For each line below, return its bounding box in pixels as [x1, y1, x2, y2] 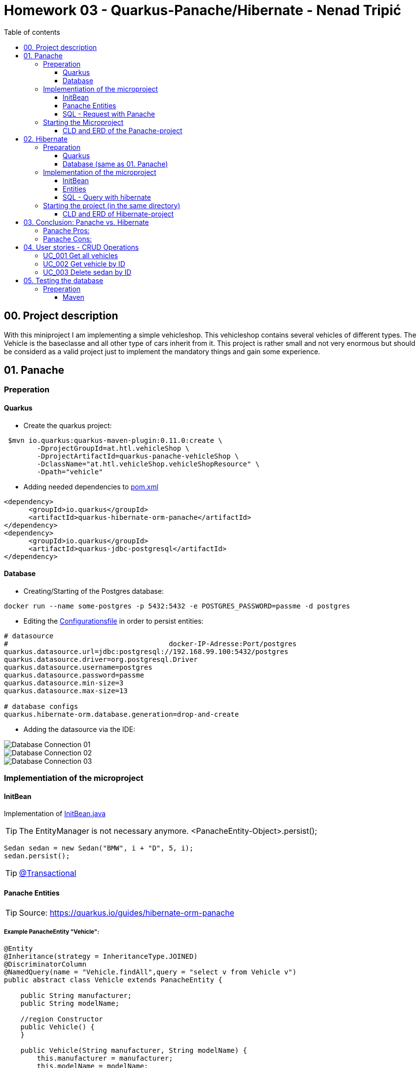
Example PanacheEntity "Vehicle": [4, 928, 99, 936]
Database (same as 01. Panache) [63, 159, 168, 168]
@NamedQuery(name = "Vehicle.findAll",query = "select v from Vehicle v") [4, 968, 297, 976]
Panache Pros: [43, 226, 90, 235]
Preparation [43, 143, 81, 151]
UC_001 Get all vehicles [43, 251, 118, 260]
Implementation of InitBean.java [4, 809, 106, 818]
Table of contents [4, 27, 60, 36]
